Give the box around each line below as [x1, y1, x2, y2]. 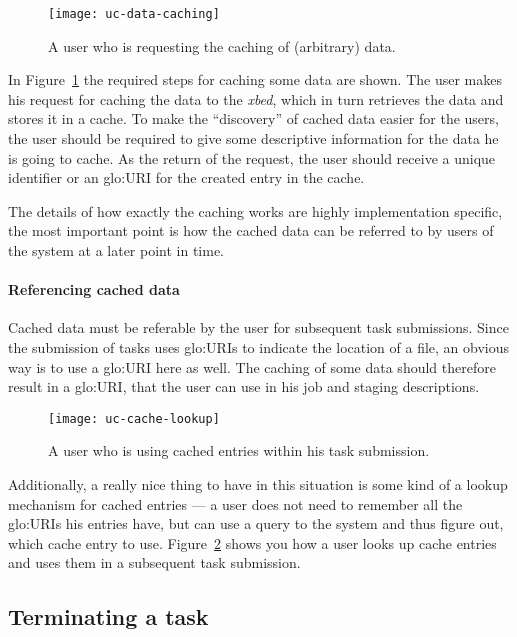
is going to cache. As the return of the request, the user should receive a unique [8, 147, 496, 168]
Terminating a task [8, 601, 209, 632]
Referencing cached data [8, 279, 180, 300]
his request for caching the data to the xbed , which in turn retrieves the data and [8, 88, 504, 109]
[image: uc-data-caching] [48, 7, 220, 21]
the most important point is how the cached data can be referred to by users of [8, 220, 494, 241]
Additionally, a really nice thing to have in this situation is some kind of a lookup [8, 474, 508, 495]
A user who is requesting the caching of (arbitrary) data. [48, 35, 396, 56]
